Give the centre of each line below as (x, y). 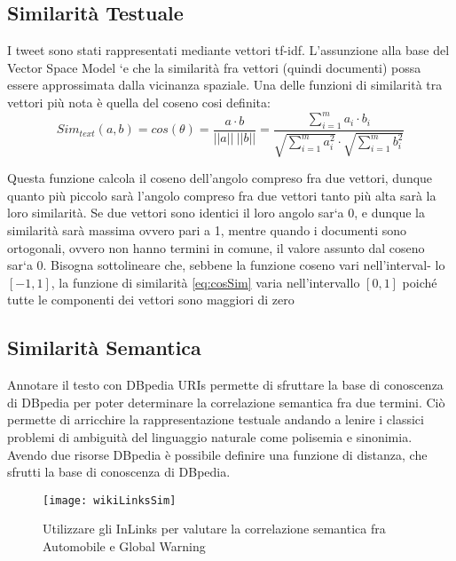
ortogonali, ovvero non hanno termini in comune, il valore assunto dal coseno (216, 247)
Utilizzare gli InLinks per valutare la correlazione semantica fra (214, 529)
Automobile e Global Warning (124, 546)
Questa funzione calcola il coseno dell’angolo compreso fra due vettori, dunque (220, 178)
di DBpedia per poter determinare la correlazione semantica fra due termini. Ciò (226, 402)
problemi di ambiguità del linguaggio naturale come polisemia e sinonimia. (210, 437)
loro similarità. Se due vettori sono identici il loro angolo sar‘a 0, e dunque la (216, 213)
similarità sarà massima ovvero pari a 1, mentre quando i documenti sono (207, 230)
